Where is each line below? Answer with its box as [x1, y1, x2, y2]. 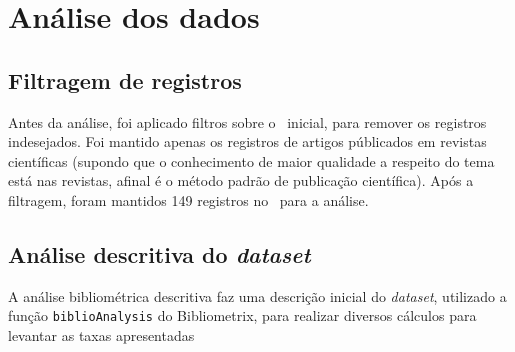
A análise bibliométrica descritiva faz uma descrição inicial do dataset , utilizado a [8, 285, 507, 306]
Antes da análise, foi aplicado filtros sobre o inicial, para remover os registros [8, 111, 487, 132]
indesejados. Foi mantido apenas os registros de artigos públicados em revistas [8, 131, 487, 152]
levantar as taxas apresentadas [8, 325, 195, 345]
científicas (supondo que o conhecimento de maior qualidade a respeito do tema [8, 150, 495, 171]
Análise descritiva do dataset [8, 238, 311, 269]
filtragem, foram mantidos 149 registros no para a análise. [8, 189, 369, 210]
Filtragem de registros [8, 64, 242, 95]
